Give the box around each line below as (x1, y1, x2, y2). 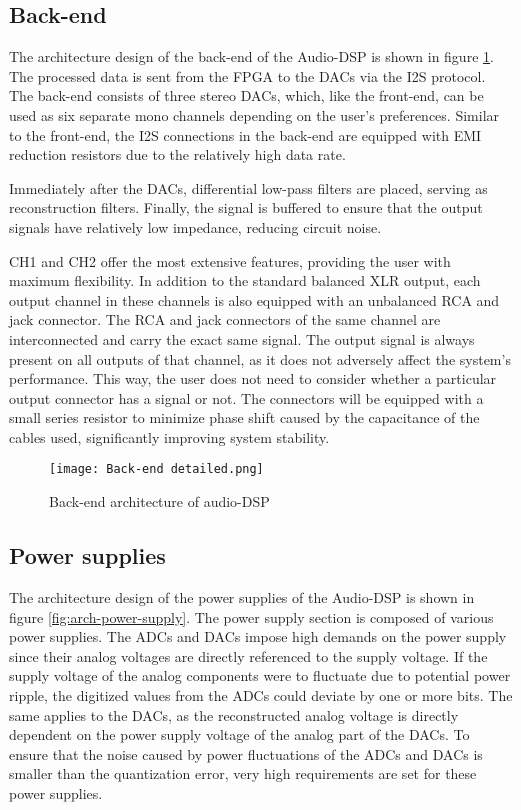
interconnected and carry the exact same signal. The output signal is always (9, 328, 475, 349)
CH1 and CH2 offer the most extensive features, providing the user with (9, 250, 451, 271)
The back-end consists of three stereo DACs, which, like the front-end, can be (9, 85, 484, 106)
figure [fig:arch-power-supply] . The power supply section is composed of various (9, 606, 494, 627)
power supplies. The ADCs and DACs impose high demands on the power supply (9, 626, 507, 647)
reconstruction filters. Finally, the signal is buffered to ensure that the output (9, 197, 483, 218)
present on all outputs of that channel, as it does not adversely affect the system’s (9, 348, 511, 369)
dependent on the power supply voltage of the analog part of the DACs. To (9, 724, 470, 745)
